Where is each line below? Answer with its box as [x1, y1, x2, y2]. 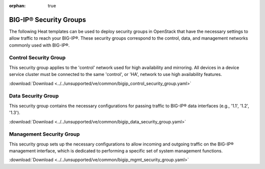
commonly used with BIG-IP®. [9, 42, 70, 48]
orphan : [9, 3, 26, 8]
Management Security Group [9, 131, 80, 138]
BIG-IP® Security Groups [9, 15, 86, 24]
